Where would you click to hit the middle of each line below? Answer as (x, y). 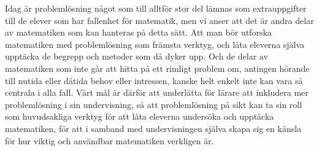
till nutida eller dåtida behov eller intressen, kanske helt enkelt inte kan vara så (154, 80)
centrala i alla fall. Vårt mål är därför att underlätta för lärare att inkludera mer (157, 92)
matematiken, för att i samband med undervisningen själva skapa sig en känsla (153, 128)
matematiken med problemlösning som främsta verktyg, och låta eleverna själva (155, 44)
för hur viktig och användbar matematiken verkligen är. (110, 140)
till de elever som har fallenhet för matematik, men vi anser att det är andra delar (159, 20)
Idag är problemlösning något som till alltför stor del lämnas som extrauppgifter (156, 8)
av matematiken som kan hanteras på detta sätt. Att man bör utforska (138, 32)
